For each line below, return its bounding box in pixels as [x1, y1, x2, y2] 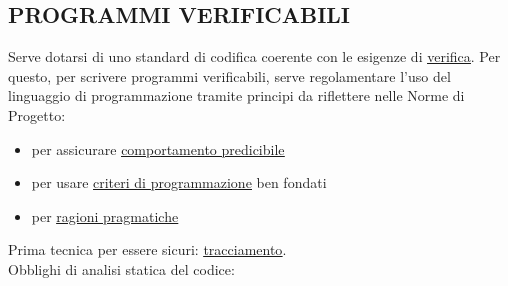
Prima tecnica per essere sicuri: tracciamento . [8, 239, 287, 260]
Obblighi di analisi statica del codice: [8, 258, 235, 279]
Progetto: [8, 104, 66, 125]
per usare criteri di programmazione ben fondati [31, 172, 327, 193]
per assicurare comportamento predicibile [31, 138, 285, 159]
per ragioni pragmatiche [31, 205, 179, 226]
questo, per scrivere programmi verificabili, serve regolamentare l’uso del [8, 65, 451, 86]
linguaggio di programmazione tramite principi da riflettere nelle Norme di [8, 85, 465, 106]
